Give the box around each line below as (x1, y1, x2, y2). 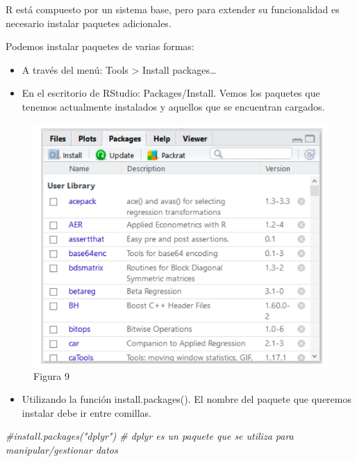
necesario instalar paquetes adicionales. (6, 15, 172, 30)
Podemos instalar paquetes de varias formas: (6, 39, 194, 54)
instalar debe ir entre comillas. (22, 405, 151, 420)
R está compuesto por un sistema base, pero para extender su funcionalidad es (6, 2, 340, 16)
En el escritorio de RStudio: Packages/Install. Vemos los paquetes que (22, 86, 320, 100)
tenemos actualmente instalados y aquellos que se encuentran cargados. (22, 99, 325, 113)
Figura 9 (33, 368, 69, 383)
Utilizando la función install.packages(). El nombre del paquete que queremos (22, 392, 351, 406)
